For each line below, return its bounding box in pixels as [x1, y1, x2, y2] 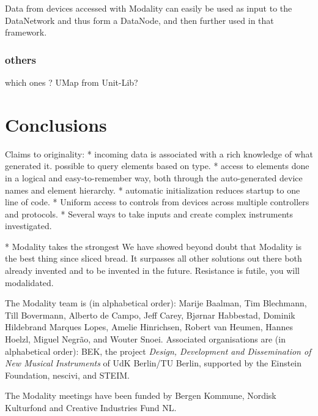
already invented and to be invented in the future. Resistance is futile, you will [5, 264, 300, 277]
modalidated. [5, 276, 54, 289]
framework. [5, 26, 47, 39]
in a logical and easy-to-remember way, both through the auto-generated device [5, 171, 303, 184]
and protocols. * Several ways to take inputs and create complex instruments [5, 207, 294, 220]
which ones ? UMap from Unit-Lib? [5, 76, 138, 88]
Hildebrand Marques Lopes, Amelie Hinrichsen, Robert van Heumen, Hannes [5, 320, 294, 333]
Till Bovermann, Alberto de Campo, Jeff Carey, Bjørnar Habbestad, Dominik [5, 308, 295, 321]
